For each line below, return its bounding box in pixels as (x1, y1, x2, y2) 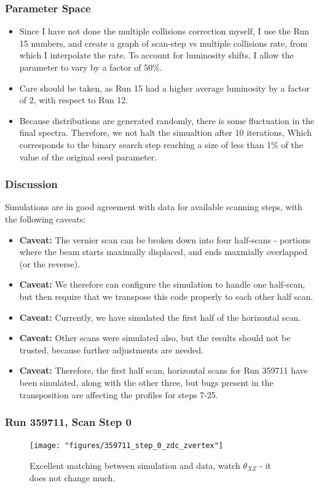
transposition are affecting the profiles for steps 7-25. (19, 388, 218, 401)
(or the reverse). (19, 257, 80, 270)
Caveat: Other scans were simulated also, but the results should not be (19, 331, 291, 344)
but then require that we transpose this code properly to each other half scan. (19, 289, 313, 302)
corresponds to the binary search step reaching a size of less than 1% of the (19, 138, 303, 151)
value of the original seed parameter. (19, 150, 157, 163)
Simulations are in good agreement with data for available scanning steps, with (5, 200, 302, 213)
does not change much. (30, 471, 116, 484)
